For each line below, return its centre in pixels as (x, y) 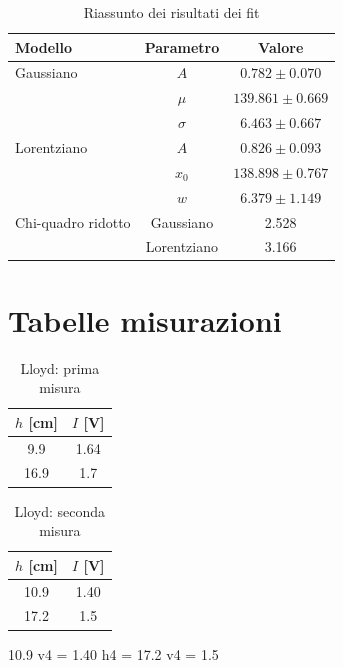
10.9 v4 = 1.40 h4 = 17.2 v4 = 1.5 (113, 653)
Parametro (182, 46)
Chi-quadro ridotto (73, 221)
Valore (281, 46)
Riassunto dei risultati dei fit (171, 12)
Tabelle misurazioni (145, 319)
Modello (44, 46)
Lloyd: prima (60, 367)
